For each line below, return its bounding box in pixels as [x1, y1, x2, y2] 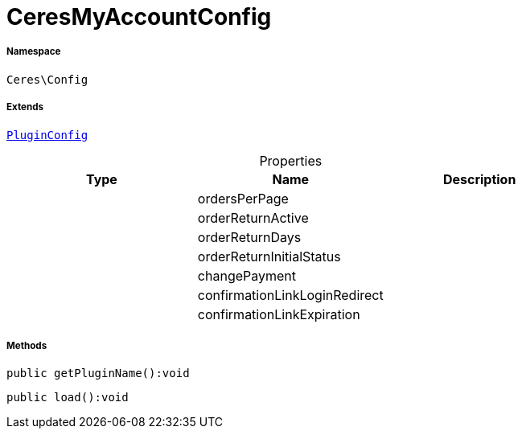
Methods [6, 339, 47, 351]
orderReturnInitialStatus [197, 248, 341, 265]
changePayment [197, 267, 297, 284]
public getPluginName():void [6, 367, 190, 380]
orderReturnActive [197, 209, 309, 226]
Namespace [6, 46, 61, 58]
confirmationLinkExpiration [197, 306, 360, 322]
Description [442, 170, 516, 187]
